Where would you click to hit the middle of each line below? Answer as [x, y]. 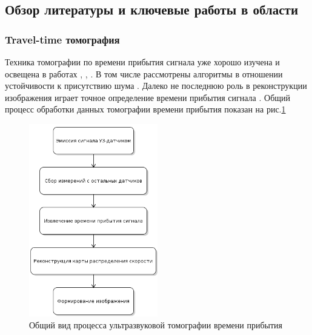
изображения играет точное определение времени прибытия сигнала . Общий [148, 97]
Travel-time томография [62, 39]
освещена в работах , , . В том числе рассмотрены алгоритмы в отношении [144, 73]
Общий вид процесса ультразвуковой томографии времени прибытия [156, 324]
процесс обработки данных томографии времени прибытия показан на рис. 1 [145, 109]
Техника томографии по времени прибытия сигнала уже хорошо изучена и [142, 62]
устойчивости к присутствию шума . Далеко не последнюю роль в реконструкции [156, 86]
